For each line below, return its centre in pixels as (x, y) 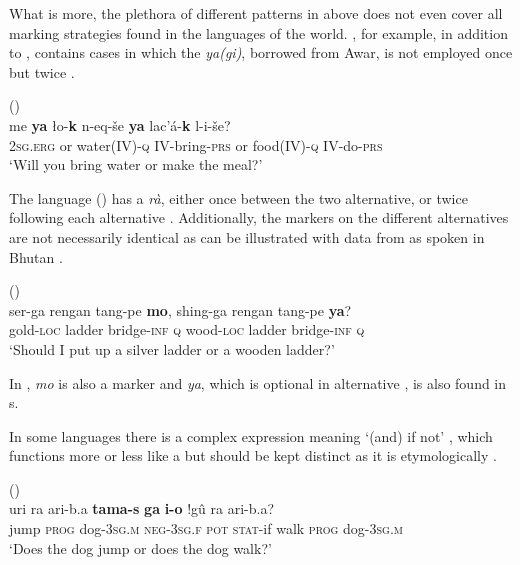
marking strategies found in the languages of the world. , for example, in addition (258, 32)
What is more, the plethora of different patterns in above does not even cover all (256, 13)
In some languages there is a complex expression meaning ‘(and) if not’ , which (251, 435)
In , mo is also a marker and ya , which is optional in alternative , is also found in (258, 382)
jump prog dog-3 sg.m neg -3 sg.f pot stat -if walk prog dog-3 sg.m (206, 528)
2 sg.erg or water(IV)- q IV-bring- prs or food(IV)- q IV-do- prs (196, 144)
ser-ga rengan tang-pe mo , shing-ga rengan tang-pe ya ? (180, 309)
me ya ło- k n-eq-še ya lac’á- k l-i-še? (120, 124)
